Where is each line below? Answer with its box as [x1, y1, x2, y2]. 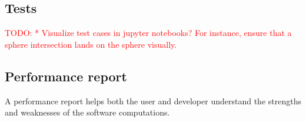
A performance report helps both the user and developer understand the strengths [5, 94, 301, 107]
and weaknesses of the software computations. [5, 106, 170, 118]
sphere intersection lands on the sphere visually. [5, 38, 177, 50]
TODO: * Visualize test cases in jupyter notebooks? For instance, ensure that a [5, 27, 292, 39]
